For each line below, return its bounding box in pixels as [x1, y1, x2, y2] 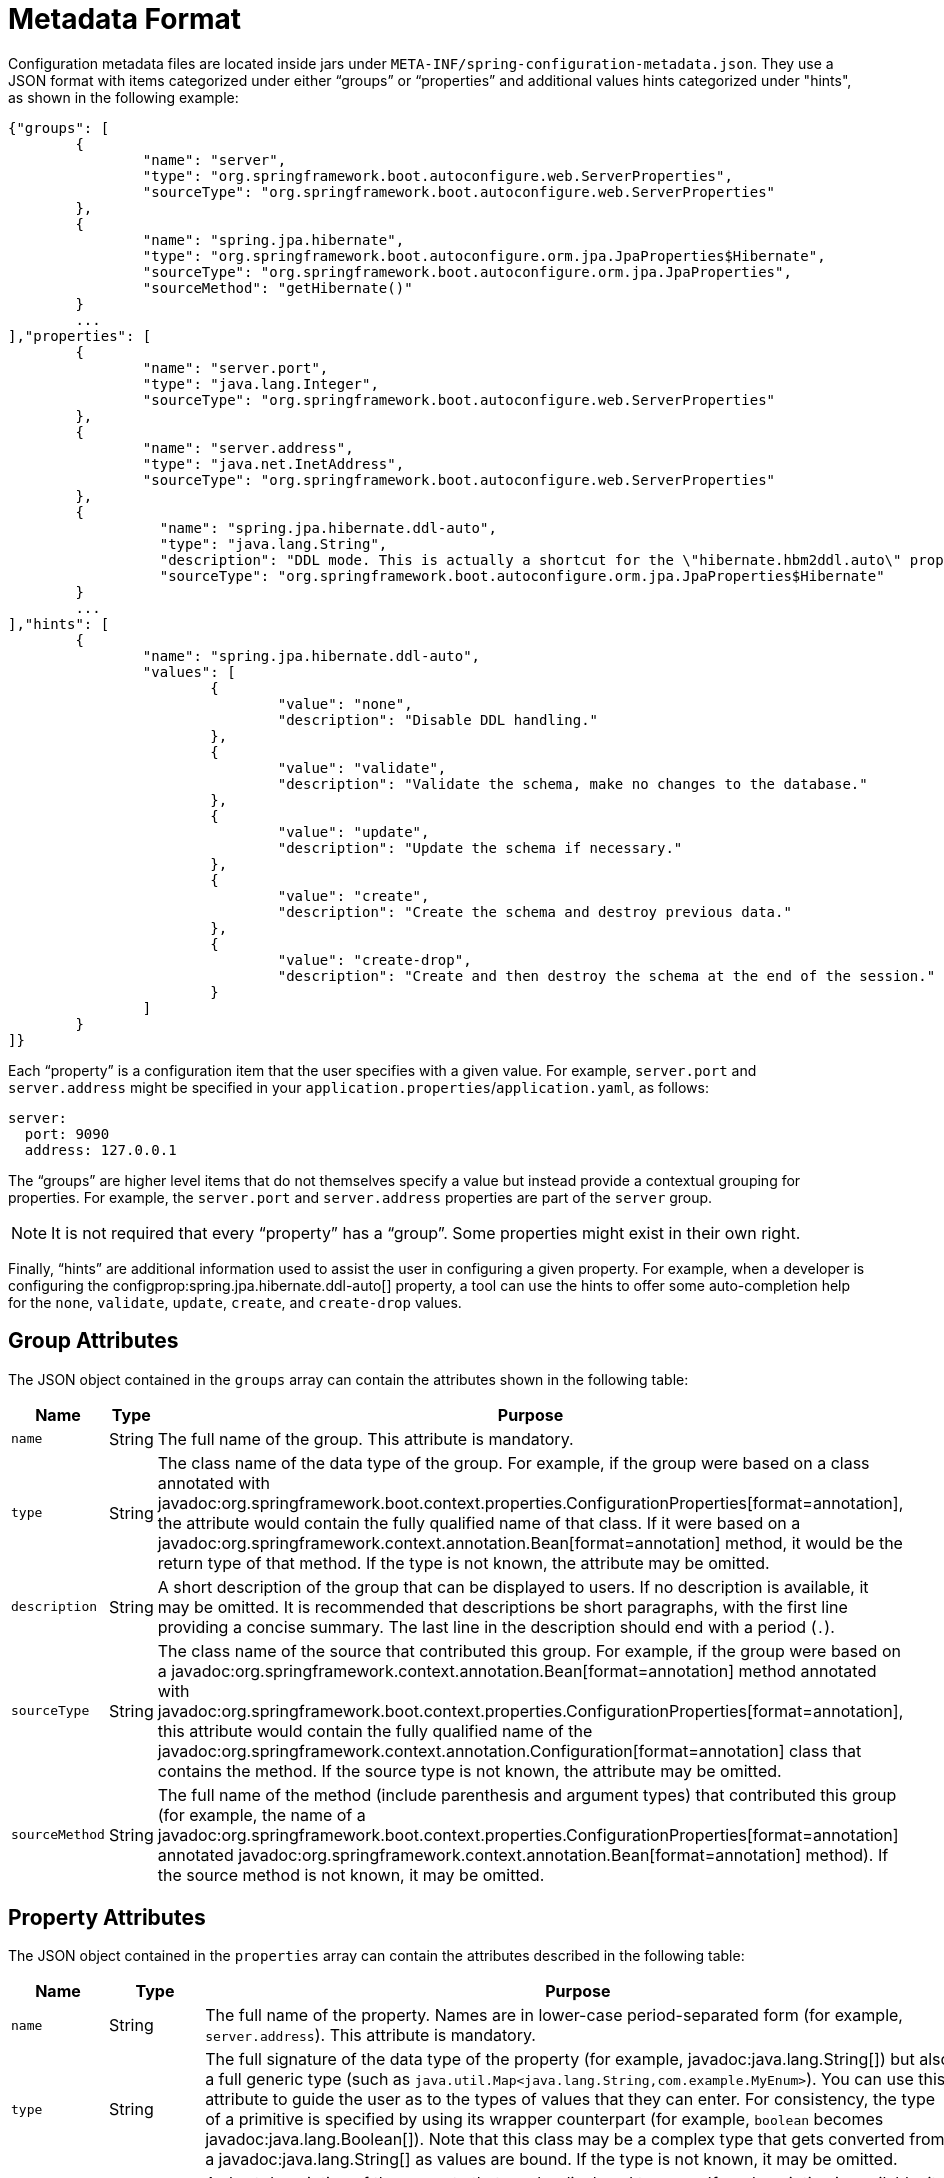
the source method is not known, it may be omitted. [157, 1864, 545, 1885]
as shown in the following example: [8, 88, 239, 106]
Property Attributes [8, 1905, 206, 1931]
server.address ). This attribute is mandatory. [205, 2025, 536, 2046]
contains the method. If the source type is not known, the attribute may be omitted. [157, 1760, 782, 1781]
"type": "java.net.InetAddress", [142, 455, 405, 472]
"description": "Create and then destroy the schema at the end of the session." [277, 967, 936, 984]
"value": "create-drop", [277, 951, 472, 968]
